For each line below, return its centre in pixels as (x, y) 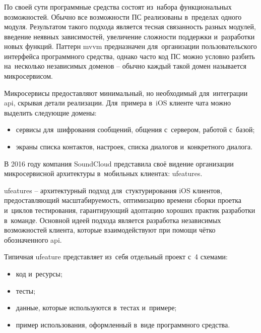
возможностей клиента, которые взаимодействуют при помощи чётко (110, 230)
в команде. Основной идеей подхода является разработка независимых (113, 220)
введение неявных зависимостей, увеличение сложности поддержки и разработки (129, 36)
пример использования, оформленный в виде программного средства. (123, 324)
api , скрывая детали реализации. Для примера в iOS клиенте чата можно (117, 103)
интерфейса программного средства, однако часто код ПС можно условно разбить (129, 56)
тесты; (26, 290)
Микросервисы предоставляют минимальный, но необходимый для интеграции (126, 93)
